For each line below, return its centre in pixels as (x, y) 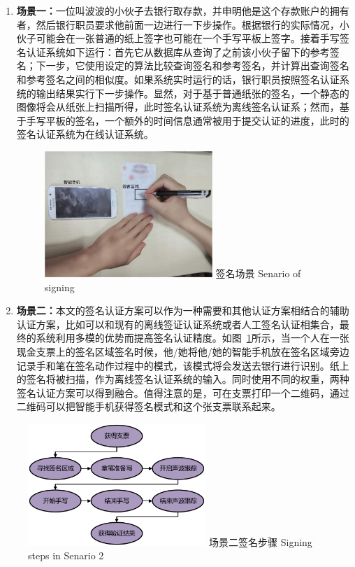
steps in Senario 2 (66, 555)
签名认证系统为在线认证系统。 (85, 134)
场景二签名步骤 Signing (261, 541)
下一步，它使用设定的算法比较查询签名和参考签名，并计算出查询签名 (193, 65)
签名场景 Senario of (258, 273)
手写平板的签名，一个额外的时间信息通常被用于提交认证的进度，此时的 (188, 120)
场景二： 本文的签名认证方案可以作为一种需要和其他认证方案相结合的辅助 (183, 310)
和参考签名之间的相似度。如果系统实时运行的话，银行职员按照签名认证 (178, 79)
